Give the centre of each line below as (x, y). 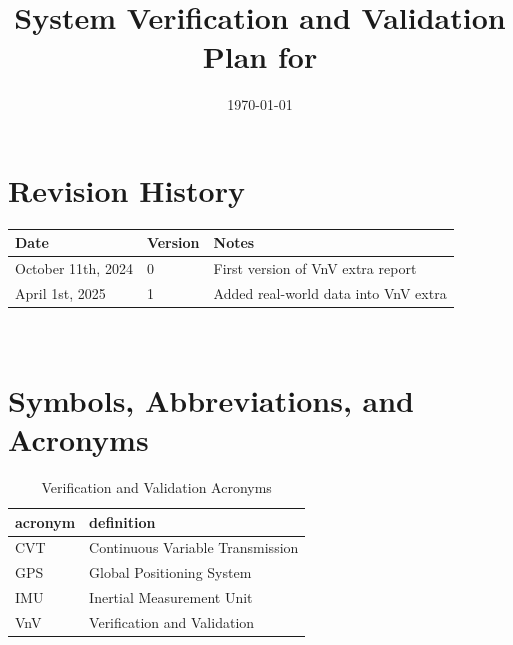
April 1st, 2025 (60, 293)
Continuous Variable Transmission (194, 547)
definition (122, 521)
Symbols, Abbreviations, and (211, 399)
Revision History (126, 189)
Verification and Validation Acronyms (156, 487)
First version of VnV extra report (315, 268)
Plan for (260, 56)
